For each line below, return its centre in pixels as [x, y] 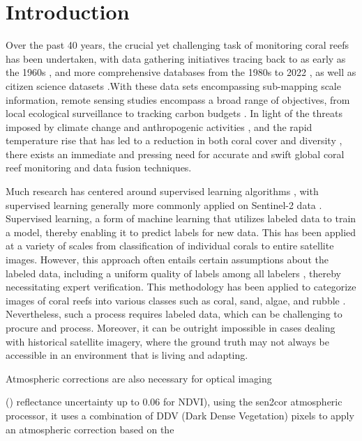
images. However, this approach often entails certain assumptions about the [167, 260]
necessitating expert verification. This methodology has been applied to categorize [181, 287]
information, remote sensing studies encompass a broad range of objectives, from [178, 99]
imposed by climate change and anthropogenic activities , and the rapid [159, 126]
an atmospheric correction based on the [90, 429]
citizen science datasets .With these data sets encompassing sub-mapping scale [173, 85]
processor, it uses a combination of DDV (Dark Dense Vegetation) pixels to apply [180, 415]
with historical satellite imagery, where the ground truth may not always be [167, 341]
